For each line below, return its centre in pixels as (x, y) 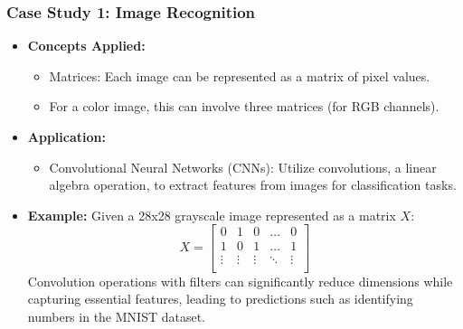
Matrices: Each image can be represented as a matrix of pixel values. (240, 75)
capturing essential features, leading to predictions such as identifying (220, 299)
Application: (66, 136)
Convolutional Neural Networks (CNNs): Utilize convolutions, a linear (243, 167)
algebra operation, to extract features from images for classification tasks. (253, 185)
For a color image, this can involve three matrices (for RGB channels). (244, 106)
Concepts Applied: (86, 46)
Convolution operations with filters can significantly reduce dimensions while (240, 281)
